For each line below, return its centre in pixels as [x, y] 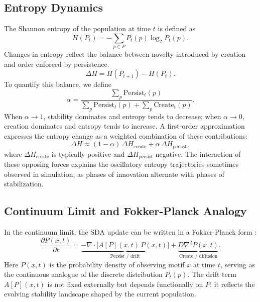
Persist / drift [125, 257]
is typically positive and [88, 154]
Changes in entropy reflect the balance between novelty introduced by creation [125, 54]
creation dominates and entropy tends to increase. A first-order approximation [124, 126]
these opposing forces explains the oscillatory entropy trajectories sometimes [121, 164]
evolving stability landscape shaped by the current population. [100, 294]
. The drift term [212, 274]
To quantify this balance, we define [58, 84]
